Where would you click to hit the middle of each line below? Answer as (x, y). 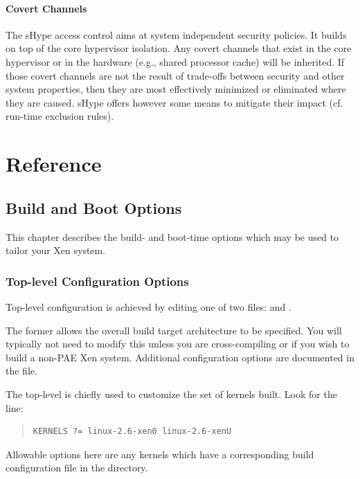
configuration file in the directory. (77, 468)
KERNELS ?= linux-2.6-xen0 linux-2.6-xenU (132, 432)
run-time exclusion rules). (60, 116)
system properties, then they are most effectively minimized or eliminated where (176, 89)
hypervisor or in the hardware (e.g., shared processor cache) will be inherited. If (175, 61)
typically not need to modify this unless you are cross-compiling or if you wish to (178, 344)
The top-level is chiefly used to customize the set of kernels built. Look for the (171, 394)
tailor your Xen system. (56, 250)
